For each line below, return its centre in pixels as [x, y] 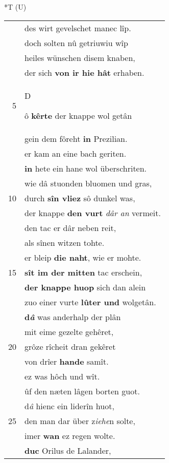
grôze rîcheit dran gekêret [70, 346]
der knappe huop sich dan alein [85, 287]
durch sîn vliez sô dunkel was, [80, 198]
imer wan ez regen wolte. [70, 435]
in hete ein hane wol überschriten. [86, 168]
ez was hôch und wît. [62, 376]
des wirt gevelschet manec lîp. [78, 28]
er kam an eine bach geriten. [76, 153]
